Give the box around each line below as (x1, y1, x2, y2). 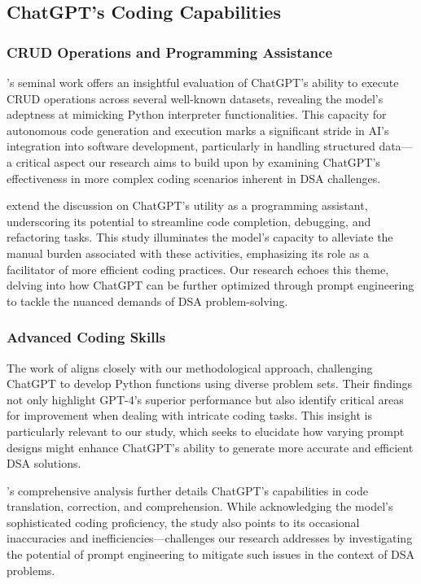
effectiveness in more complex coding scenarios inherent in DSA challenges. (7, 169, 381, 186)
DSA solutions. (7, 455, 81, 472)
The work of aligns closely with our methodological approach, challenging (7, 359, 373, 376)
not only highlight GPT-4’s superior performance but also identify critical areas (7, 390, 404, 407)
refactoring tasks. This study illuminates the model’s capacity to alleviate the (7, 229, 393, 246)
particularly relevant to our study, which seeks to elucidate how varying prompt (7, 422, 405, 439)
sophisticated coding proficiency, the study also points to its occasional (7, 513, 360, 530)
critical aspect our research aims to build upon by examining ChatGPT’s (15, 153, 380, 170)
